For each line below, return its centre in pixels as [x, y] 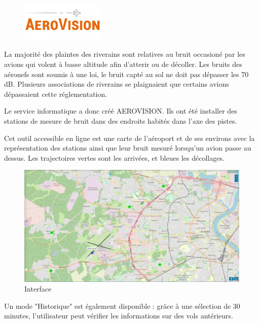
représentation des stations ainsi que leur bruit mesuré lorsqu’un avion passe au [128, 148]
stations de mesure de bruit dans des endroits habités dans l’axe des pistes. [121, 120]
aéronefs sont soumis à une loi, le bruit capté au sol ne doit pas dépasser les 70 [126, 74]
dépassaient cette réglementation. [56, 94]
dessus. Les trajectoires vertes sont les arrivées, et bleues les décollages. [114, 157]
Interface [38, 289]
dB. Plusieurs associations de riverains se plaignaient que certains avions [117, 84]
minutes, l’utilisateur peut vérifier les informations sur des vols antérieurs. [119, 316]
